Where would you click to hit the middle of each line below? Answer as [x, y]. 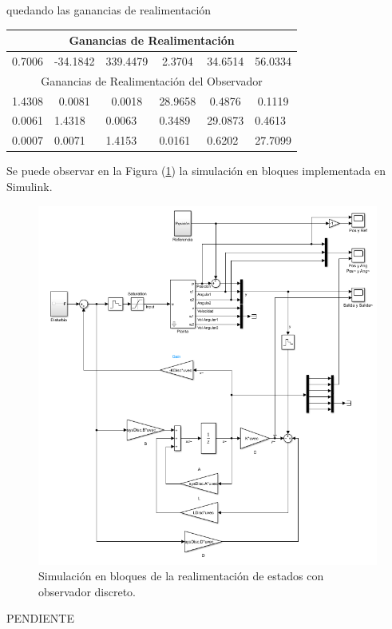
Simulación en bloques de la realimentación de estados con [181, 576]
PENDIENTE [40, 618]
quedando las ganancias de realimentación [109, 10]
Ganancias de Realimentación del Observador [152, 80]
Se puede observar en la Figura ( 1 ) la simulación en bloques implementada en [196, 171]
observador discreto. [87, 591]
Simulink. [30, 186]
